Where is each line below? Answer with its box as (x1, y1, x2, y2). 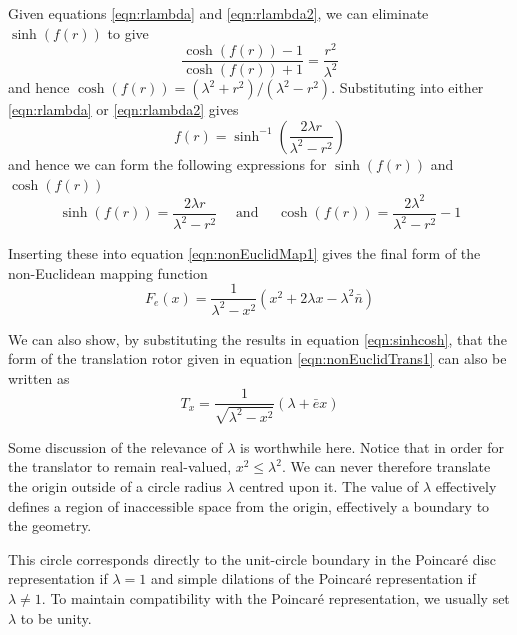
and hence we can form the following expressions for (8, 153, 327, 174)
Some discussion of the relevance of (8, 436, 223, 457)
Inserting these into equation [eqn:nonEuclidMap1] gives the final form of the (8, 243, 481, 264)
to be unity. (20, 607, 92, 628)
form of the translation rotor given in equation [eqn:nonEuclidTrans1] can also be (8, 348, 507, 369)
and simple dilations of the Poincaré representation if (150, 568, 476, 589)
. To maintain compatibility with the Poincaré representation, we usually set (41, 588, 510, 608)
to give (107, 22, 149, 43)
